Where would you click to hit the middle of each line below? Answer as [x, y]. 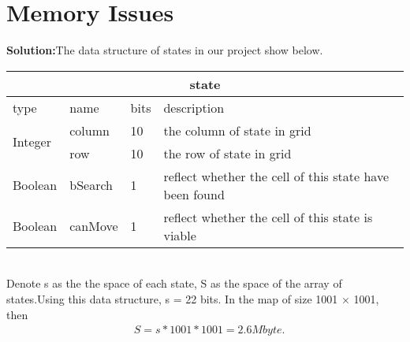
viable [180, 235]
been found [194, 194]
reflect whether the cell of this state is [268, 217]
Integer [32, 142]
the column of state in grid [237, 130]
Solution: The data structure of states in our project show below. [165, 50]
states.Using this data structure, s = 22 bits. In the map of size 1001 [172, 298]
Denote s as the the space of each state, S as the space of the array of [174, 283]
